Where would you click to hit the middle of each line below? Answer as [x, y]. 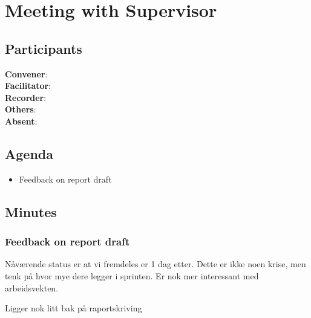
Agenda [29, 153]
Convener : [26, 73]
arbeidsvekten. [32, 287]
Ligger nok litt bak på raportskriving [74, 308]
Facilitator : [28, 86]
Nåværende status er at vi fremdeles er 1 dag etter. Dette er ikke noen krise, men [155, 264]
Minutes [31, 211]
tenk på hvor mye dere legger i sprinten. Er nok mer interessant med [132, 275]
